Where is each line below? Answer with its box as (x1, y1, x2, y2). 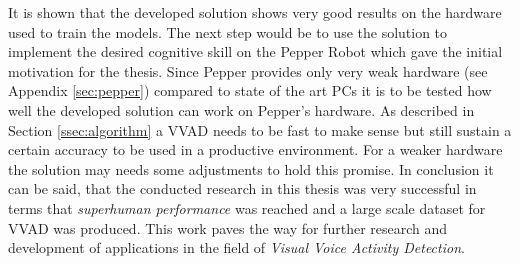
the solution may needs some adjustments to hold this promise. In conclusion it (8, 158, 494, 179)
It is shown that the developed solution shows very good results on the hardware (8, 2, 502, 22)
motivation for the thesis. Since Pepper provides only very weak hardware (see (8, 60, 488, 81)
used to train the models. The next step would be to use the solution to (8, 21, 448, 42)
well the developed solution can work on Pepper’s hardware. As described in (8, 99, 475, 120)
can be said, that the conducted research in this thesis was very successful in (8, 178, 477, 199)
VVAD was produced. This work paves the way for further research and (8, 217, 448, 238)
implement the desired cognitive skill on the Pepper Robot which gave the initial (8, 41, 503, 62)
